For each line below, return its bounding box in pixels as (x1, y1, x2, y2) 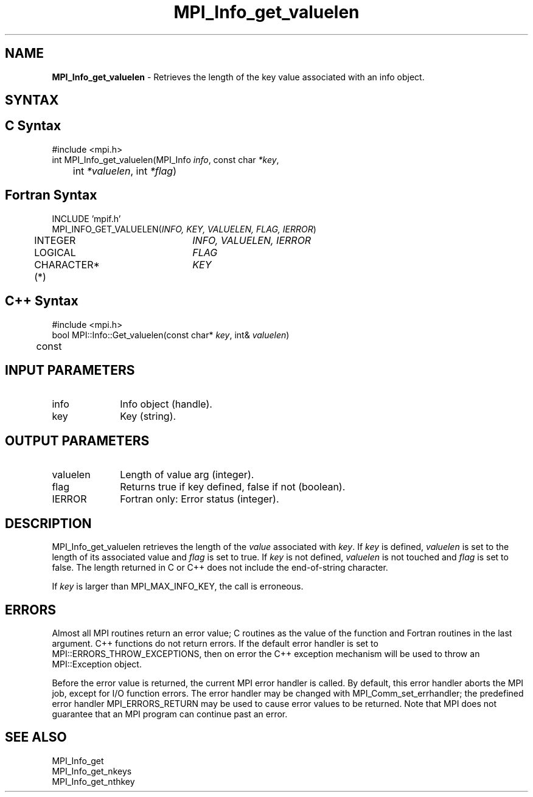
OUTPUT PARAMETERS (5, 433, 150, 448)
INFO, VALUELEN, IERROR (192, 234, 312, 246)
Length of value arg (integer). (120, 468, 254, 481)
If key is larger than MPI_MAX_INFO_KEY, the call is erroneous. (52, 581, 304, 592)
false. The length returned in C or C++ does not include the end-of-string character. (52, 562, 388, 573)
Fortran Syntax (5, 187, 97, 203)
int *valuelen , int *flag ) (72, 164, 176, 177)
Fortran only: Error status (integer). (120, 493, 279, 506)
